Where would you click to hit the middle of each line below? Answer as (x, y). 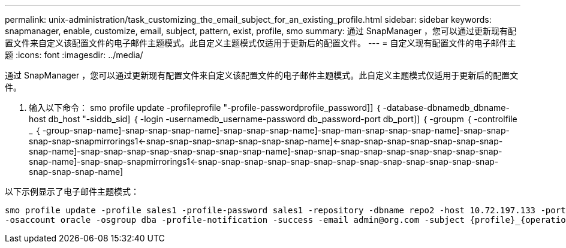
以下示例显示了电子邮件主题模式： (72, 191)
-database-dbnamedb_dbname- (446, 108)
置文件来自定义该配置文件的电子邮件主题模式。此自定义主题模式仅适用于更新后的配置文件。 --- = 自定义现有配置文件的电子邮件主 (261, 43)
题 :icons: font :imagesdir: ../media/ (74, 55)
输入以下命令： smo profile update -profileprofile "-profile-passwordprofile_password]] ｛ (205, 108)
